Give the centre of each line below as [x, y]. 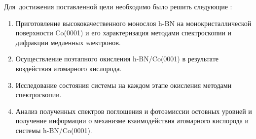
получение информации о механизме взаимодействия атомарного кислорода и [132, 121]
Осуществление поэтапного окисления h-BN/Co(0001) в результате [117, 59]
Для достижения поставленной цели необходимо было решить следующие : [118, 6]
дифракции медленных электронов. [68, 42]
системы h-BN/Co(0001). [54, 130]
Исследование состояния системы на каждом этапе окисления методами [124, 85]
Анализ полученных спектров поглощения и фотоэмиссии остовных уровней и [134, 111]
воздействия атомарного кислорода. [69, 68]
